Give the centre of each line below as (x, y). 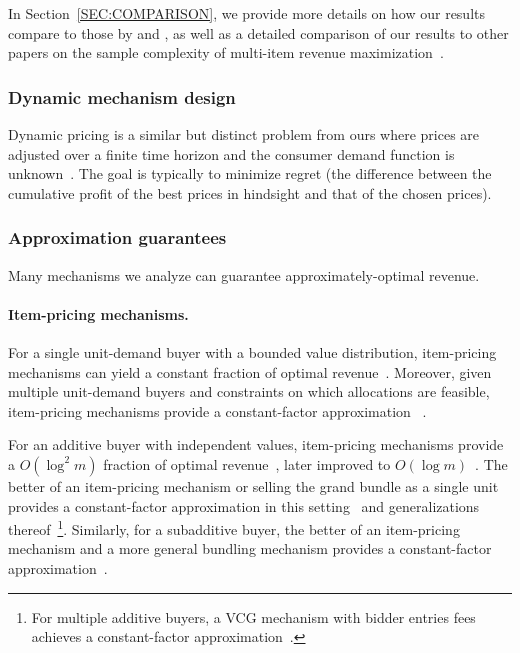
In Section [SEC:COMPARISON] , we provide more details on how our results (247, 13)
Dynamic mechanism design (122, 96)
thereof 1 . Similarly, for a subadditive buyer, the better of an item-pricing (234, 527)
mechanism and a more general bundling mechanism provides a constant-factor (250, 548)
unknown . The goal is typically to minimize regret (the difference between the (250, 173)
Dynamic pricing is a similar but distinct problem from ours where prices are (244, 134)
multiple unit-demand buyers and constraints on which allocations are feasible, (249, 391)
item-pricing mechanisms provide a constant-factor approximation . (217, 410)
